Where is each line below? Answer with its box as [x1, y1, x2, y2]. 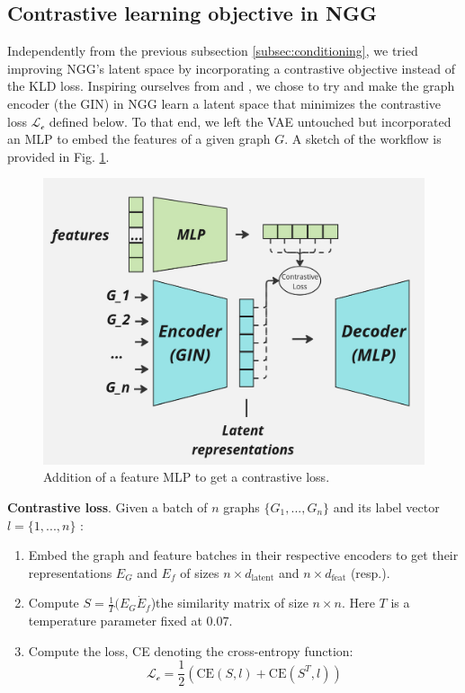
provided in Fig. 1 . [7, 147, 110, 165]
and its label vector [333, 497, 440, 516]
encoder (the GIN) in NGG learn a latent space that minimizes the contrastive [7, 93, 442, 112]
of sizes [180, 563, 219, 582]
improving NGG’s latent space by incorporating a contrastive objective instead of [7, 58, 456, 77]
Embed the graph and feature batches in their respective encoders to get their [28, 546, 459, 564]
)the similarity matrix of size [150, 593, 309, 612]
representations [28, 563, 112, 582]
